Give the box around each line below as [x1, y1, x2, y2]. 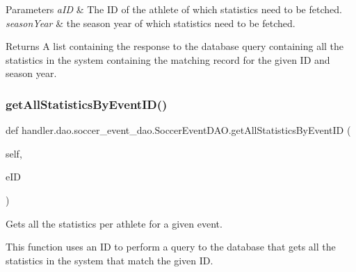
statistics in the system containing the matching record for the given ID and [6, 52, 330, 67]
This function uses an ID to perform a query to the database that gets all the [6, 239, 336, 254]
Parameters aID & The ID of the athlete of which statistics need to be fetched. [6, 2, 342, 16]
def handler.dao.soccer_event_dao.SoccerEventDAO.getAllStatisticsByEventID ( [6, 123, 351, 137]
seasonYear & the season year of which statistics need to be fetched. [6, 15, 296, 30]
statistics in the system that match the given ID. [6, 253, 213, 267]
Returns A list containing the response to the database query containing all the [6, 39, 344, 53]
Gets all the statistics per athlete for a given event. [6, 216, 222, 230]
